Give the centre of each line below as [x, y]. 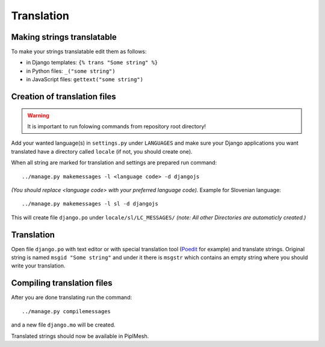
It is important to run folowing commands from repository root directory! [117, 127]
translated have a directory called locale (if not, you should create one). [102, 151]
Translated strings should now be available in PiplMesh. [80, 336]
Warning [38, 115]
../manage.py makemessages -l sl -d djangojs [90, 204]
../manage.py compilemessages [67, 311]
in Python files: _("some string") [71, 71]
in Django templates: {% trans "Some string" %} [92, 63]
